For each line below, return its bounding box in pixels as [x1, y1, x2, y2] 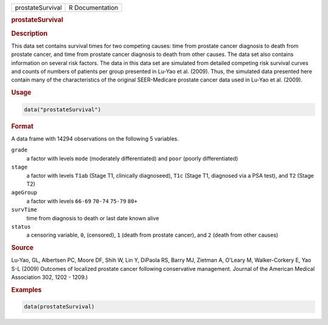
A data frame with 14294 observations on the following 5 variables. [11, 135, 179, 142]
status [11, 223, 31, 230]
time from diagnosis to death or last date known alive [26, 214, 159, 222]
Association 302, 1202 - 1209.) [11, 274, 88, 281]
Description [11, 29, 48, 38]
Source [11, 243, 34, 252]
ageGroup [11, 189, 38, 196]
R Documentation [69, 4, 118, 12]
